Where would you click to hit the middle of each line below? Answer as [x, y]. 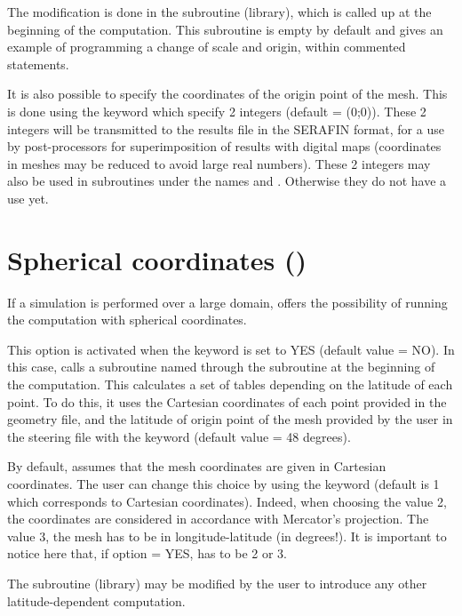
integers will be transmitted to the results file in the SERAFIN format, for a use [226, 128]
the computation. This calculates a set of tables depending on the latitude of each [230, 384]
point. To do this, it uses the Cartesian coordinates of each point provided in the [227, 401]
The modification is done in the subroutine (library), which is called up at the [219, 12]
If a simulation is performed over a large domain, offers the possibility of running [227, 302]
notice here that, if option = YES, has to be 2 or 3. [147, 553]
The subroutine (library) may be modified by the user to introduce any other [217, 583]
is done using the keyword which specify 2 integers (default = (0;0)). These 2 [217, 111]
